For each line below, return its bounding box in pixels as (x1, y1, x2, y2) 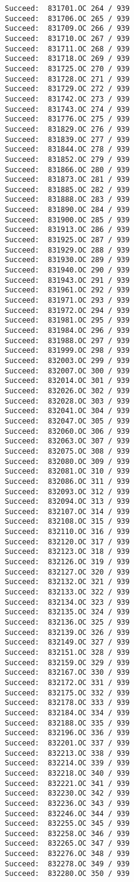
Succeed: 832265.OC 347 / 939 (5, 839, 130, 848)
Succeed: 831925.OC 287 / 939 (5, 236, 130, 245)
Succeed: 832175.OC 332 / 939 (5, 688, 130, 697)
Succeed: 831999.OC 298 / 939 (5, 346, 130, 355)
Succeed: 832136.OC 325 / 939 (5, 618, 130, 627)
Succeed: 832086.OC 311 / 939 (5, 477, 130, 486)
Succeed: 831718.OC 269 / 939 (5, 54, 130, 63)
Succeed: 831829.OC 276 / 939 (5, 124, 130, 134)
